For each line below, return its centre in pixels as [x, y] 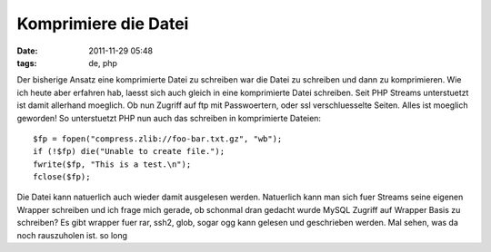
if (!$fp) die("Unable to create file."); [129, 151]
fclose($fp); [62, 177]
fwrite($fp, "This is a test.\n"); [112, 164]
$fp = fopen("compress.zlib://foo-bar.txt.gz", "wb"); [158, 139]
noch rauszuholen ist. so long [72, 235]
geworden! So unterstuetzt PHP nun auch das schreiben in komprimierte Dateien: [169, 118]
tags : [27, 63]
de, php [103, 63]
